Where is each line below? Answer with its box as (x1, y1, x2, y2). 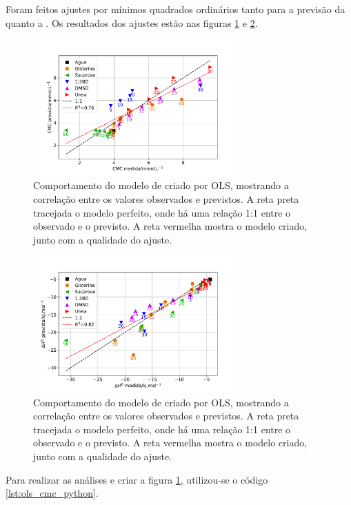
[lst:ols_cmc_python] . (6, 486, 99, 500)
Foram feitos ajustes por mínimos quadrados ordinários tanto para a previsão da (6, 2, 345, 16)
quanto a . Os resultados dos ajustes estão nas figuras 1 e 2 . (6, 15, 258, 30)
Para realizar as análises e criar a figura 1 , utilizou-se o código (6, 472, 268, 486)
